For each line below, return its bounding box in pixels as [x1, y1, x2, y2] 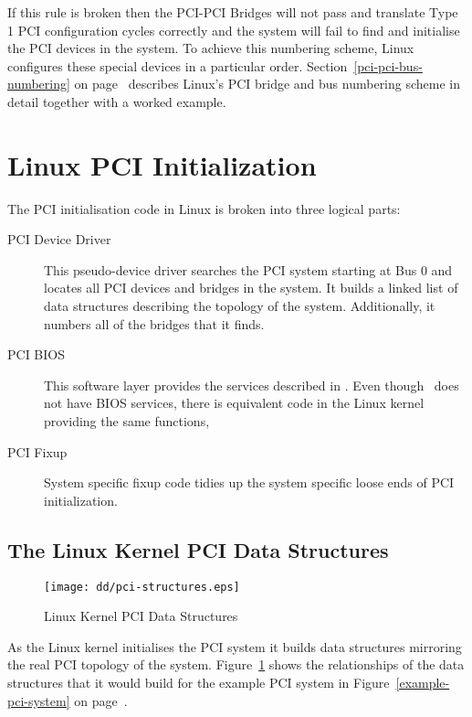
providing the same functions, [44, 412, 210, 431]
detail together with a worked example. [7, 91, 226, 111]
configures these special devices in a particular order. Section [7, 56, 348, 75]
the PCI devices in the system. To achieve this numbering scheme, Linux [7, 38, 414, 58]
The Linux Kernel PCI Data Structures [7, 535, 389, 563]
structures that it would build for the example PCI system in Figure [7, 673, 390, 692]
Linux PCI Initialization [7, 145, 317, 183]
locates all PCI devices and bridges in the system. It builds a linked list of [44, 278, 458, 297]
